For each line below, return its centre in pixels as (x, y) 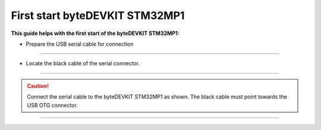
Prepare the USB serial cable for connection (80, 44)
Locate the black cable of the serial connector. (83, 64)
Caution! (38, 85)
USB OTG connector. (53, 105)
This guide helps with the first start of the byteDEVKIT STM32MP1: (95, 33)
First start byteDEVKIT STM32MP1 (98, 15)
